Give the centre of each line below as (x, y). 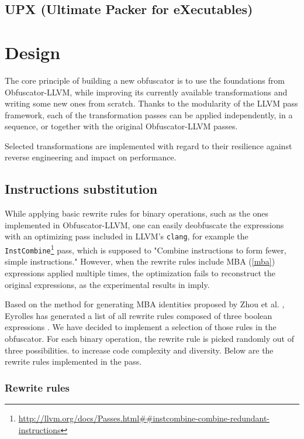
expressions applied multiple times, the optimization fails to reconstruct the (140, 273)
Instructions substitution (81, 189)
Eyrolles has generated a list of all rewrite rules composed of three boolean (139, 315)
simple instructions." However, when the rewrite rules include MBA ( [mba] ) (140, 261)
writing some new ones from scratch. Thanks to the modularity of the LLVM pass (151, 103)
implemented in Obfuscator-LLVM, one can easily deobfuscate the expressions (144, 224)
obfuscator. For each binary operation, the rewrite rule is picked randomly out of (149, 338)
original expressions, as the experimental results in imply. (107, 284)
